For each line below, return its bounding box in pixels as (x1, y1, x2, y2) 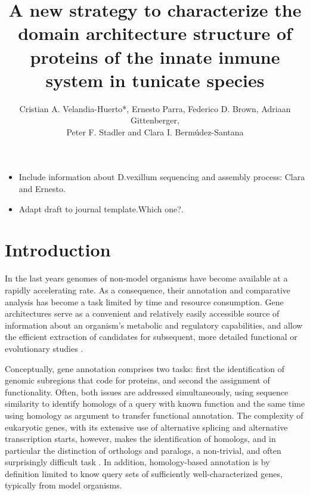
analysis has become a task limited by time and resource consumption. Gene (5, 295, 284, 308)
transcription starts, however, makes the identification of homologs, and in (5, 432, 276, 445)
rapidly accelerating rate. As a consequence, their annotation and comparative (5, 283, 291, 296)
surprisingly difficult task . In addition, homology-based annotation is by (5, 456, 270, 468)
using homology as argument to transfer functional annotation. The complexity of (5, 409, 303, 421)
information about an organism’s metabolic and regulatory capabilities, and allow (5, 318, 303, 331)
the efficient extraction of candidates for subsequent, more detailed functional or (5, 330, 297, 343)
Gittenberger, (131, 114, 179, 126)
